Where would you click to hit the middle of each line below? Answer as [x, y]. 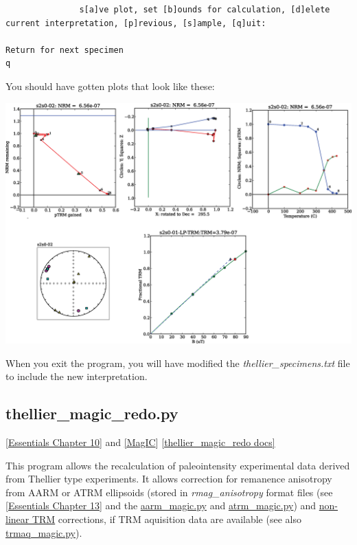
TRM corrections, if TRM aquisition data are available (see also [166, 519]
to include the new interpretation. [77, 376]
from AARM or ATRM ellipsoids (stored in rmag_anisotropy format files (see [169, 492]
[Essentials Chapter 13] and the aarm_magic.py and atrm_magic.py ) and [161, 505]
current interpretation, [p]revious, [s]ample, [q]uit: [136, 23]
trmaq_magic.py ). [44, 532]
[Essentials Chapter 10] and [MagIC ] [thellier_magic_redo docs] [140, 442]
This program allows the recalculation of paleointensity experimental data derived [178, 465]
